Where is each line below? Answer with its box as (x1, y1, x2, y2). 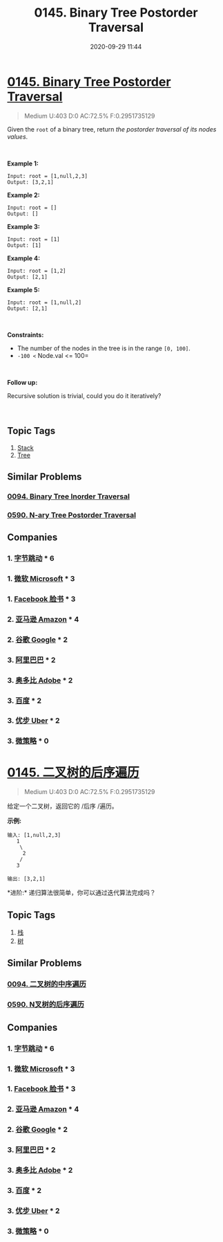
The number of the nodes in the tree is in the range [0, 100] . (17, 344, 191, 352)
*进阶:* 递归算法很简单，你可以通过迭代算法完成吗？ (7, 888, 156, 897)
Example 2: (7, 190, 40, 199)
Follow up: (7, 378, 38, 386)
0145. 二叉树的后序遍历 (7, 764, 139, 780)
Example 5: (7, 285, 40, 294)
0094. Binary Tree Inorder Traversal (7, 492, 130, 501)
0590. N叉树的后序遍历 (7, 1000, 85, 1009)
